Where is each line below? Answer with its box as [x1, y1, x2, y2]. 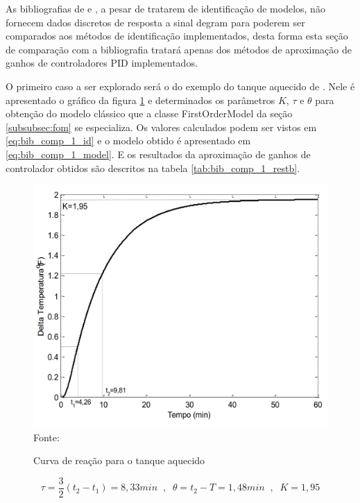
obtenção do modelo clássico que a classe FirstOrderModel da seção [6, 106, 293, 121]
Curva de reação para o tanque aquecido [33, 453, 205, 468]
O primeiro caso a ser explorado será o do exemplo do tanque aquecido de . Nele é [6, 78, 355, 93]
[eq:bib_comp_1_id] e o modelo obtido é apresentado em [6, 133, 251, 148]
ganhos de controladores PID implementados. [6, 56, 198, 70]
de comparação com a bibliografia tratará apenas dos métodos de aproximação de [6, 42, 352, 56]
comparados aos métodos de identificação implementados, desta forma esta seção [6, 28, 348, 43]
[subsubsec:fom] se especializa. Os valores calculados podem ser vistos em [6, 119, 317, 134]
